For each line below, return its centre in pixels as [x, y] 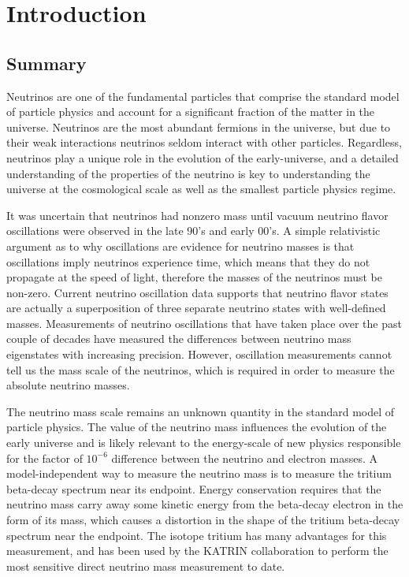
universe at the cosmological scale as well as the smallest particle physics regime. [201, 189]
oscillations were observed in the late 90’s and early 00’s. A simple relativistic [193, 231]
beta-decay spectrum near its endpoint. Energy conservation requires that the [194, 488]
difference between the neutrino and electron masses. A [245, 458]
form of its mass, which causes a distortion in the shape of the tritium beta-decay [203, 520]
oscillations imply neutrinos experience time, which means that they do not [188, 261]
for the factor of [45, 458]
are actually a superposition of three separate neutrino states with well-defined [196, 308]
